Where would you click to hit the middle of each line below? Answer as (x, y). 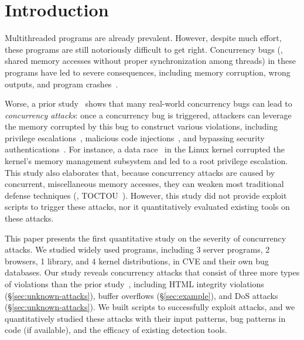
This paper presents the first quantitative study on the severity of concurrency (146, 238)
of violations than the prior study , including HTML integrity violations (134, 284)
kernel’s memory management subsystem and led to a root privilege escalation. (146, 161)
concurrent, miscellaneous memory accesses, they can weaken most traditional (144, 184)
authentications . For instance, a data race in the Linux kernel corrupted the (145, 149)
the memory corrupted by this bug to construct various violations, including (141, 126)
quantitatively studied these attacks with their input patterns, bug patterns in (145, 318)
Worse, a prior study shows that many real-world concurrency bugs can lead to (148, 103)
